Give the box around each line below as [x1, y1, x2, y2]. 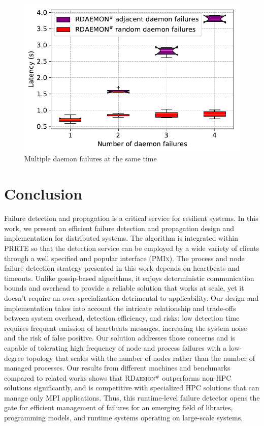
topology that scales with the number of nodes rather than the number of [26, 352, 255, 363]
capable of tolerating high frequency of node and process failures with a [4, 342, 227, 353]
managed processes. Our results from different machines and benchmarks [4, 362, 230, 373]
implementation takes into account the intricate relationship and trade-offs [4, 302, 236, 313]
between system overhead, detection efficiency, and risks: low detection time [4, 313, 240, 323]
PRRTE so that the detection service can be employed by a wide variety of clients [4, 242, 259, 253]
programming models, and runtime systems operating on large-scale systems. [4, 412, 243, 423]
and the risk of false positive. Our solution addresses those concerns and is [4, 332, 236, 343]
